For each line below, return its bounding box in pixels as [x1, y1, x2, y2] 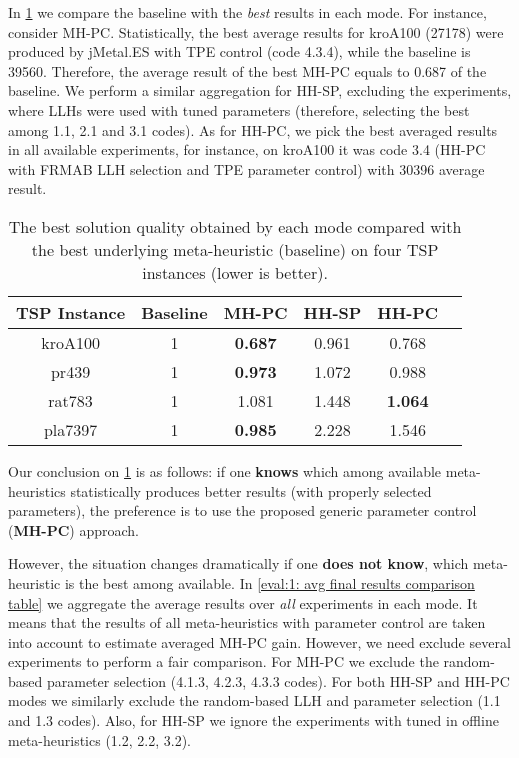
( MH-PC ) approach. [8, 519, 140, 540]
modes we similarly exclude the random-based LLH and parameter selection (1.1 [8, 690, 501, 711]
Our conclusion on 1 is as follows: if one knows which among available [8, 460, 442, 481]
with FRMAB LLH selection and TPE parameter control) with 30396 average [8, 158, 485, 179]
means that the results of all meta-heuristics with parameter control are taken [8, 612, 486, 633]
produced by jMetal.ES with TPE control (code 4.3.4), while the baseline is [8, 41, 471, 62]
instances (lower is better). [142, 260, 328, 284]
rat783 [48, 388, 93, 412]
